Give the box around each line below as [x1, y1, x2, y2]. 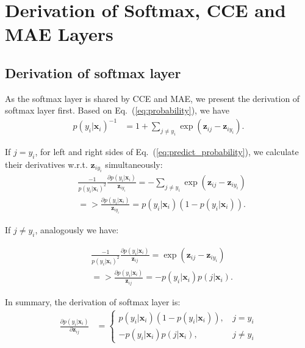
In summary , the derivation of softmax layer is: [5, 295, 181, 308]
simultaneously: [105, 158, 163, 171]
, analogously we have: [35, 223, 119, 236]
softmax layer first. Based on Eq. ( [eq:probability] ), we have [5, 104, 229, 117]
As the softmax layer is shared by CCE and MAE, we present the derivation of [5, 92, 300, 104]
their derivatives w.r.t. [5, 158, 88, 171]
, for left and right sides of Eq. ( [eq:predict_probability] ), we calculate [35, 145, 299, 158]
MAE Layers [5, 21, 113, 46]
